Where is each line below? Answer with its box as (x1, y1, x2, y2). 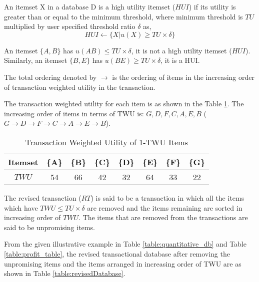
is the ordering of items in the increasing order (112, 71, 254, 82)
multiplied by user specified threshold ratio (4, 21, 135, 31)
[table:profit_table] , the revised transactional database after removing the (4, 248, 230, 259)
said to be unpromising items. (4, 222, 95, 232)
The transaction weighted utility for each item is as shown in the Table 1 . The (4, 98, 244, 109)
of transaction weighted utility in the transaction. (4, 81, 155, 92)
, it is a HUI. (160, 55, 200, 65)
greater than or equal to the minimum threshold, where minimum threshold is (4, 11, 243, 21)
